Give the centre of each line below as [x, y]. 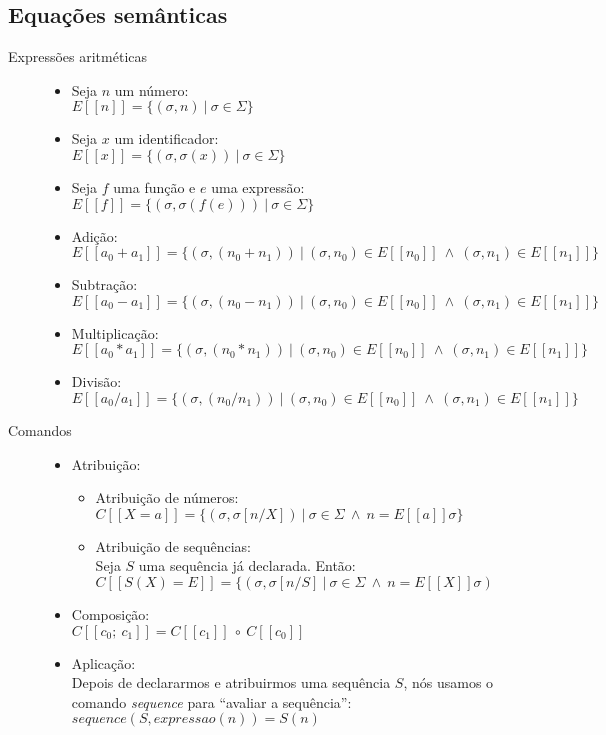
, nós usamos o [448, 682]
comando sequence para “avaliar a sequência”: [211, 701]
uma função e [154, 186]
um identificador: [166, 138]
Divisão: [96, 381]
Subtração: [104, 284]
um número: [151, 89]
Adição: [94, 235]
